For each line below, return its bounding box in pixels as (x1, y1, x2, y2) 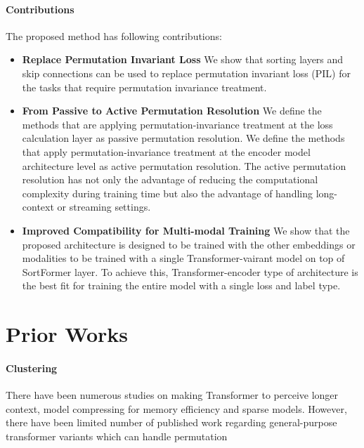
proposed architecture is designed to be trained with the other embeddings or (22, 237, 356, 251)
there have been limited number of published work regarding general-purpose (6, 415, 337, 430)
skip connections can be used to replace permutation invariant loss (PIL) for (22, 65, 351, 80)
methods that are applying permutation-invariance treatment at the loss (22, 117, 333, 131)
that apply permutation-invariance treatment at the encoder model (22, 144, 311, 159)
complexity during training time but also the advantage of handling (22, 185, 313, 200)
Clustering (6, 360, 58, 375)
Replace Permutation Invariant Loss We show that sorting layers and (22, 52, 344, 67)
